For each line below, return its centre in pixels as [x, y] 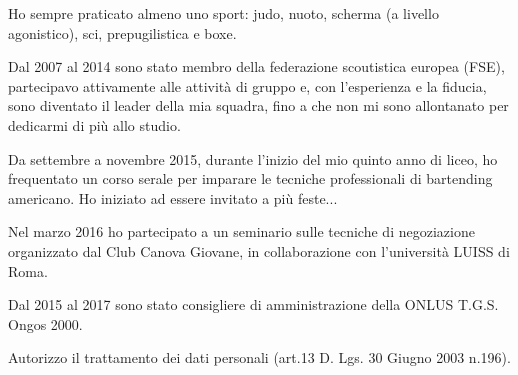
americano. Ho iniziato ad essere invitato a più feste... [173, 197]
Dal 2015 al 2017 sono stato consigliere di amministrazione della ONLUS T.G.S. [253, 304]
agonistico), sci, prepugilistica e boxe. [122, 32]
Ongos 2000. [45, 323]
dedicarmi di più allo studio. [94, 124]
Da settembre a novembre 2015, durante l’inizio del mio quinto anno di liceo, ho [253, 158]
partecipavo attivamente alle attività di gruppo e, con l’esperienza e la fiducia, [247, 85]
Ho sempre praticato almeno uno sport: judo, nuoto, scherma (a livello [223, 13]
